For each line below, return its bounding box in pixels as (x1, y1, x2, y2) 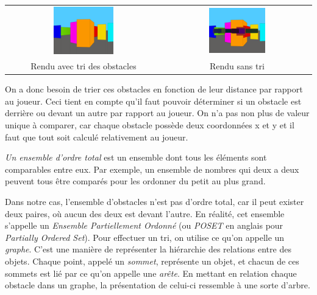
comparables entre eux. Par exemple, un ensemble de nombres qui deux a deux (5, 162, 299, 175)
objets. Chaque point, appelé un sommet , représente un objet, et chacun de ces (5, 254, 299, 267)
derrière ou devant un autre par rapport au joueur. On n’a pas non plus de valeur (5, 106, 310, 119)
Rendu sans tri (210, 60, 265, 72)
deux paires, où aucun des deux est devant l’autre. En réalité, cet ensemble (5, 207, 285, 220)
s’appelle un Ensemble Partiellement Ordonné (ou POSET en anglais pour (5, 219, 283, 232)
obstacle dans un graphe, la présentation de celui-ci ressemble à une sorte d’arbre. (5, 279, 310, 291)
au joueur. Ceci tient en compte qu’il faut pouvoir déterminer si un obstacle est (5, 94, 302, 107)
